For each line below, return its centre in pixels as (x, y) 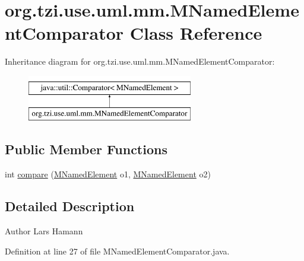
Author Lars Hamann (44, 231)
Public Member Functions (86, 149)
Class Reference (196, 33)
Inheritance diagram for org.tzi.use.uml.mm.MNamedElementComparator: (140, 61)
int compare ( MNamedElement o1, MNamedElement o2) (108, 174)
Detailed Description (70, 206)
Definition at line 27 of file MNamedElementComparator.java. (117, 251)
